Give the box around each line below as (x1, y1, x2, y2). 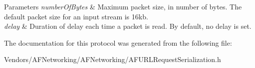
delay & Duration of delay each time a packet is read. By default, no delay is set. (4, 21, 252, 31)
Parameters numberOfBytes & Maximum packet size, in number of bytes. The (4, 1, 242, 11)
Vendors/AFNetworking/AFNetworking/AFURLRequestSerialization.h (4, 54, 221, 65)
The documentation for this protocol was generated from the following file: (4, 37, 232, 48)
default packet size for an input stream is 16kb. (4, 11, 148, 21)
